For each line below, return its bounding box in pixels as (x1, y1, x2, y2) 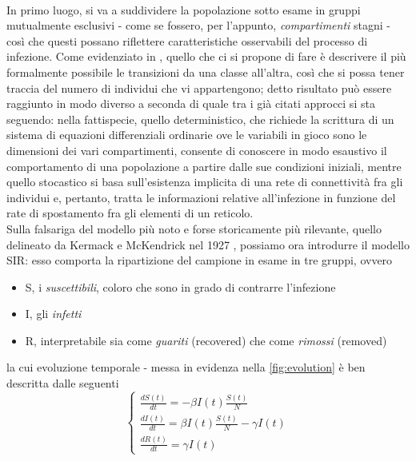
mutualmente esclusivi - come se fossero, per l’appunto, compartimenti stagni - (6, 17, 390, 34)
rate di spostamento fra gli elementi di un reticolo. (6, 205, 254, 221)
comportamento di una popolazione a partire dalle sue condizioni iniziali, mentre (6, 157, 402, 174)
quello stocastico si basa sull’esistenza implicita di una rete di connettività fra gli (6, 173, 403, 190)
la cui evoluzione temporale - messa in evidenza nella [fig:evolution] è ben (6, 359, 366, 376)
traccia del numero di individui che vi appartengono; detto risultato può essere (6, 79, 392, 96)
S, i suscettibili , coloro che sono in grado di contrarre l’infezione (25, 278, 336, 295)
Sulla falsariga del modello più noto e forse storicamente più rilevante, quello (6, 220, 382, 236)
